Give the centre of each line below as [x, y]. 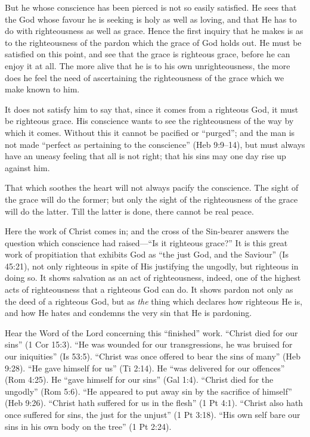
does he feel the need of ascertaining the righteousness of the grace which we [145, 77]
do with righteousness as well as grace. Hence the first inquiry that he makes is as [154, 31]
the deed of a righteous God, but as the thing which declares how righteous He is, [154, 301]
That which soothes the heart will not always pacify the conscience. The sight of [152, 187]
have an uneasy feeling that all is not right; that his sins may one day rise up [145, 156]
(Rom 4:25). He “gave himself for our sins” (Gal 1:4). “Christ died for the [139, 379]
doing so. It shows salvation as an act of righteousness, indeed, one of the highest [153, 278]
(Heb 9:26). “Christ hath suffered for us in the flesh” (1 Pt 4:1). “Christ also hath [154, 403]
